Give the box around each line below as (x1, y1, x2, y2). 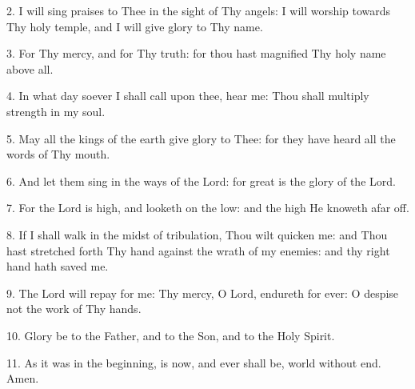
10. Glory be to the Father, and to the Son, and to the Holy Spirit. (6, 327, 335, 343)
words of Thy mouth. (6, 146, 110, 162)
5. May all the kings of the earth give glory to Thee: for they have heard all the (6, 130, 396, 146)
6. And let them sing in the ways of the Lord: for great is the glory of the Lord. (6, 172, 396, 189)
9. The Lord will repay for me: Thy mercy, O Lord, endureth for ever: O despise (6, 284, 399, 301)
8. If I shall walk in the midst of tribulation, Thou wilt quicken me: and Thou (6, 226, 388, 243)
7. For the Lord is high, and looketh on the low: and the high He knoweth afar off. (6, 199, 409, 216)
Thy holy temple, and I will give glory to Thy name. (6, 18, 263, 34)
